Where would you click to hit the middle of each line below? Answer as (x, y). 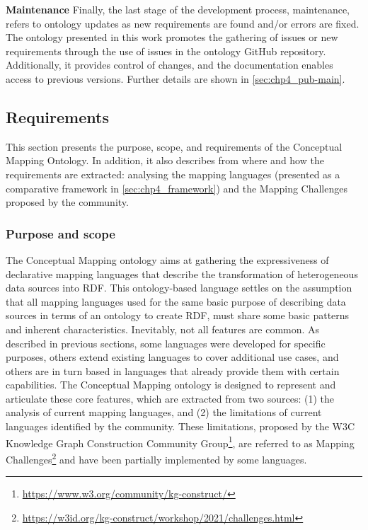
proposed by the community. (67, 202)
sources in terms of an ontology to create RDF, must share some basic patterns (178, 315)
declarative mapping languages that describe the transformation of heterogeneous (182, 273)
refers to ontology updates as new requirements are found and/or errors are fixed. (183, 23)
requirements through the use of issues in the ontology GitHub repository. (166, 51)
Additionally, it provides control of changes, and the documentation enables (169, 65)
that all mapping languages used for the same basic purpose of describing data (176, 301)
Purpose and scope (61, 233)
